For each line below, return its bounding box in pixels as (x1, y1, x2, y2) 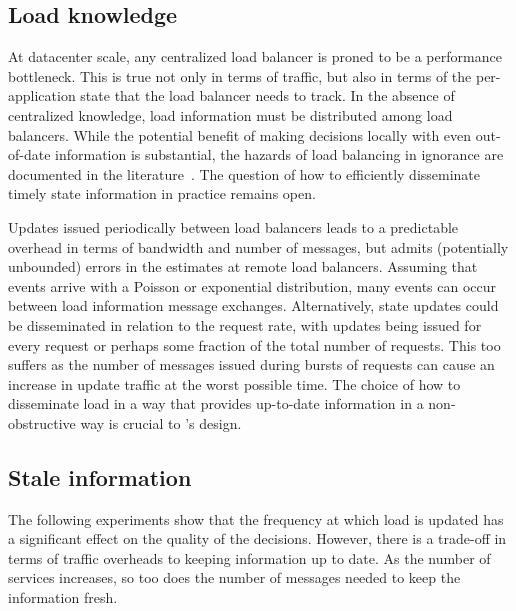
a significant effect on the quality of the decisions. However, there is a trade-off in (8, 528, 507, 549)
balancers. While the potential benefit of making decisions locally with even (8, 124, 472, 145)
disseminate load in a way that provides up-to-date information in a (8, 393, 424, 414)
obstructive (8, 412, 76, 433)
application (8, 85, 76, 106)
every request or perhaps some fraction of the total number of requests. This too (8, 334, 501, 355)
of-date (8, 144, 51, 165)
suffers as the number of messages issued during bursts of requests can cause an (8, 354, 495, 375)
